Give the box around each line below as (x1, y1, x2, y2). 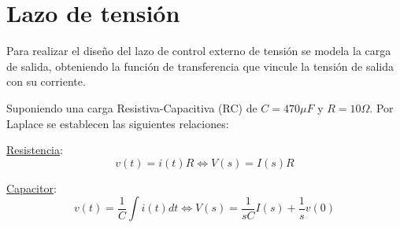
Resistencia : (6, 142, 63, 158)
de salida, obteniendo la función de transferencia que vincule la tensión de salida (6, 57, 394, 74)
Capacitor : (6, 179, 57, 196)
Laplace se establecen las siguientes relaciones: (6, 115, 229, 131)
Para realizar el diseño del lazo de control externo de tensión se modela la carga (6, 42, 391, 59)
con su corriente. (6, 73, 86, 90)
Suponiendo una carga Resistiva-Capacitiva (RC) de (6, 99, 257, 116)
